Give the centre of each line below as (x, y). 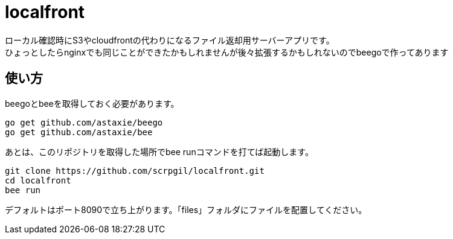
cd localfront (38, 180)
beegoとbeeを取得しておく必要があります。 (92, 103)
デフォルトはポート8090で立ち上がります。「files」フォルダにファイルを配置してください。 (186, 209)
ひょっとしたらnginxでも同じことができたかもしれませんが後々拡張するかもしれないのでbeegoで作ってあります (227, 52)
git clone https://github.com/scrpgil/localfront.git (135, 170)
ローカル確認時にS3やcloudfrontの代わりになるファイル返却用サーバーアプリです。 (170, 40)
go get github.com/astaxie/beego (84, 122)
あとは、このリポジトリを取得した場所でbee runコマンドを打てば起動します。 (159, 151)
